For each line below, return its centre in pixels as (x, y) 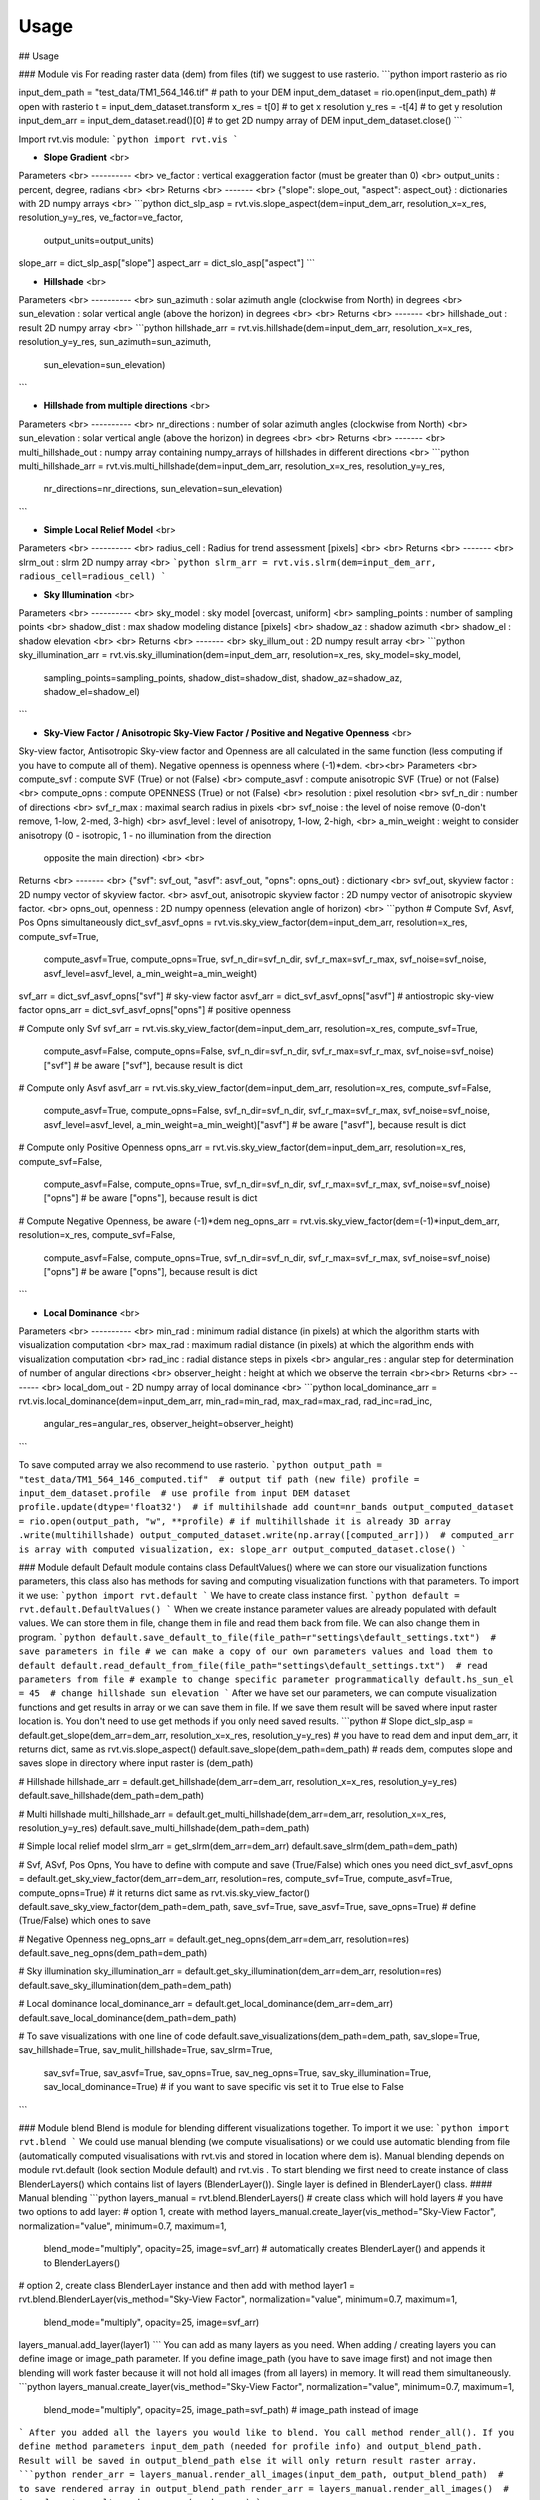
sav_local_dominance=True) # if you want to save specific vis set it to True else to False (223, 2087)
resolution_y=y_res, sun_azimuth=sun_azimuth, (115, 342)
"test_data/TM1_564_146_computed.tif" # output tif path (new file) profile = (219, 1479)
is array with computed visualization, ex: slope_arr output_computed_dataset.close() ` (242, 1549)
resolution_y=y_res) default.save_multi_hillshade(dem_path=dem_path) (164, 1827)
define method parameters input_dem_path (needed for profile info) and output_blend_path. (250, 2446)
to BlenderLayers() (82, 2262)
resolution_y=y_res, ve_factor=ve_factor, (101, 217)
